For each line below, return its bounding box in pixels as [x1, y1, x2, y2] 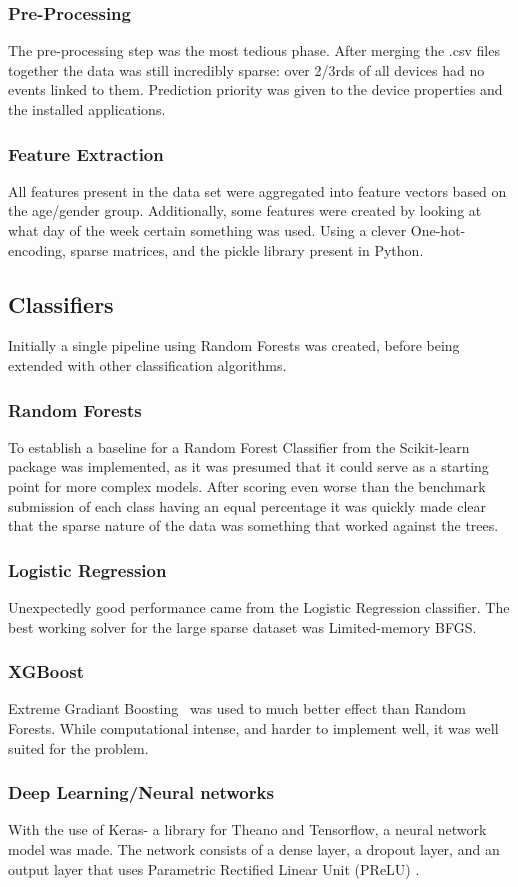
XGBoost [8, 659, 84, 684]
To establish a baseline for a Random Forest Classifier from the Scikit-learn [8, 436, 470, 457]
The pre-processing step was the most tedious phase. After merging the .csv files [8, 40, 500, 61]
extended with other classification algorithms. [8, 354, 287, 375]
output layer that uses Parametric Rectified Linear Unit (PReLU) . [8, 858, 420, 879]
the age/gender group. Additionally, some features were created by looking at [8, 200, 482, 221]
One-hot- [410, 220, 466, 240]
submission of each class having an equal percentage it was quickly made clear [8, 495, 487, 516]
